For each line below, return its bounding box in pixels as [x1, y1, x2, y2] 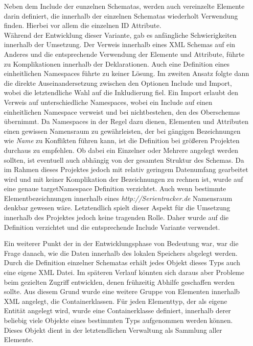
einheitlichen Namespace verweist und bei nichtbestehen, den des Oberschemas [4, 106, 240, 117]
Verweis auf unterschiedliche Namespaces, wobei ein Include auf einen [4, 97, 212, 107]
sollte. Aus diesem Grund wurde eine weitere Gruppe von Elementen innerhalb [4, 286, 240, 297]
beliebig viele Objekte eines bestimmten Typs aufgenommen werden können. [4, 315, 233, 325]
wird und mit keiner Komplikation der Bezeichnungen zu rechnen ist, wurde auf [4, 173, 243, 184]
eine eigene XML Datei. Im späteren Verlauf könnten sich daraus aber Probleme [4, 267, 244, 277]
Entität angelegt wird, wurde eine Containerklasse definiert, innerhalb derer [4, 305, 231, 316]
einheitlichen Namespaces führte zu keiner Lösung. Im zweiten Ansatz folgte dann [4, 68, 250, 78]
